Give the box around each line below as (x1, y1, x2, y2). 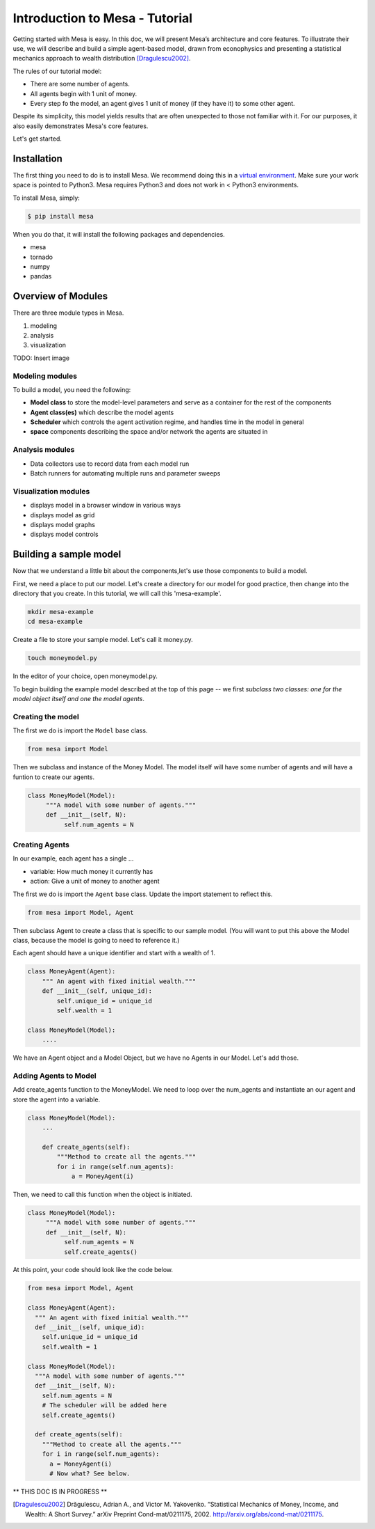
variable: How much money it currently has (30, 867, 153, 875)
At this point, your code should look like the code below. (12, 1266, 174, 1274)
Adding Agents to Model (12, 1071, 97, 1081)
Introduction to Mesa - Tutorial (12, 10, 193, 26)
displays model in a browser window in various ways (30, 501, 181, 510)
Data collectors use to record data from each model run (30, 460, 190, 468)
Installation (12, 152, 62, 164)
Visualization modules (12, 486, 90, 496)
